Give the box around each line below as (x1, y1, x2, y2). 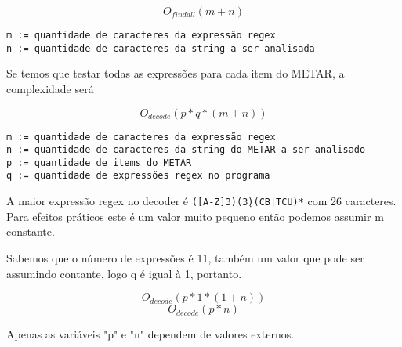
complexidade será (6, 80, 94, 96)
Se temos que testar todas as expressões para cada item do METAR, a (6, 65, 345, 81)
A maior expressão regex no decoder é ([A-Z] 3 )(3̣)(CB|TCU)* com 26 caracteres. (6, 193, 397, 209)
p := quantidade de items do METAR (6, 157, 192, 168)
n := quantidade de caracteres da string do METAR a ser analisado (6, 144, 366, 156)
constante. (6, 223, 55, 240)
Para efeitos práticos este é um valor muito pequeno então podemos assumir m (6, 208, 384, 224)
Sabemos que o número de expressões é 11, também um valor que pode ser (6, 249, 364, 266)
